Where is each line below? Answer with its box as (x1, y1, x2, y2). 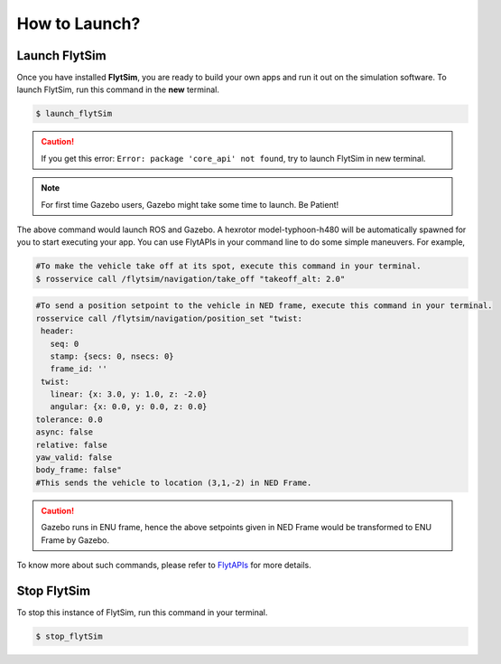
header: (41, 326, 75, 336)
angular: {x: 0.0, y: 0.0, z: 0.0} (50, 402, 208, 412)
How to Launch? (16, 14, 141, 33)
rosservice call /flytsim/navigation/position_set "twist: (35, 313, 302, 323)
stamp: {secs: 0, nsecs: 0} (50, 351, 175, 361)
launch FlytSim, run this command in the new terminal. (16, 84, 220, 95)
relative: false (35, 439, 108, 450)
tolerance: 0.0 (35, 414, 103, 425)
